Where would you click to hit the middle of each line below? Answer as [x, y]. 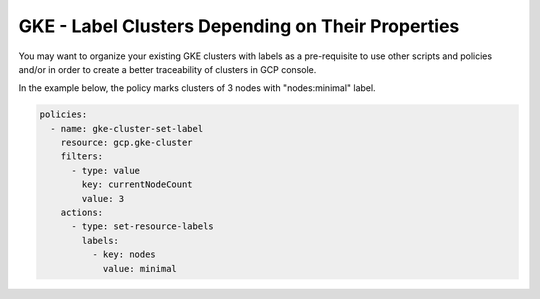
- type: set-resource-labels [142, 226]
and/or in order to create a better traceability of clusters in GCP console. [167, 69]
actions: [82, 213]
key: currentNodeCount [137, 184]
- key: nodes [124, 254]
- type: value [105, 170]
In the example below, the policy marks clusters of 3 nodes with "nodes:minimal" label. [197, 88]
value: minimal [139, 268]
